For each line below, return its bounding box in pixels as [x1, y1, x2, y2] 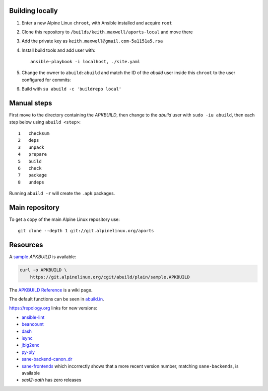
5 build [18, 158, 42, 164]
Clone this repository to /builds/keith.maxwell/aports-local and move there [21, 29, 193, 35]
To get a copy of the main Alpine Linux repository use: [9, 216, 120, 222]
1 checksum [18, 130, 50, 136]
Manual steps [9, 99, 52, 107]
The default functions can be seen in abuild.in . [9, 296, 104, 302]
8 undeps [18, 179, 45, 185]
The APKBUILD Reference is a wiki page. [9, 287, 93, 293]
